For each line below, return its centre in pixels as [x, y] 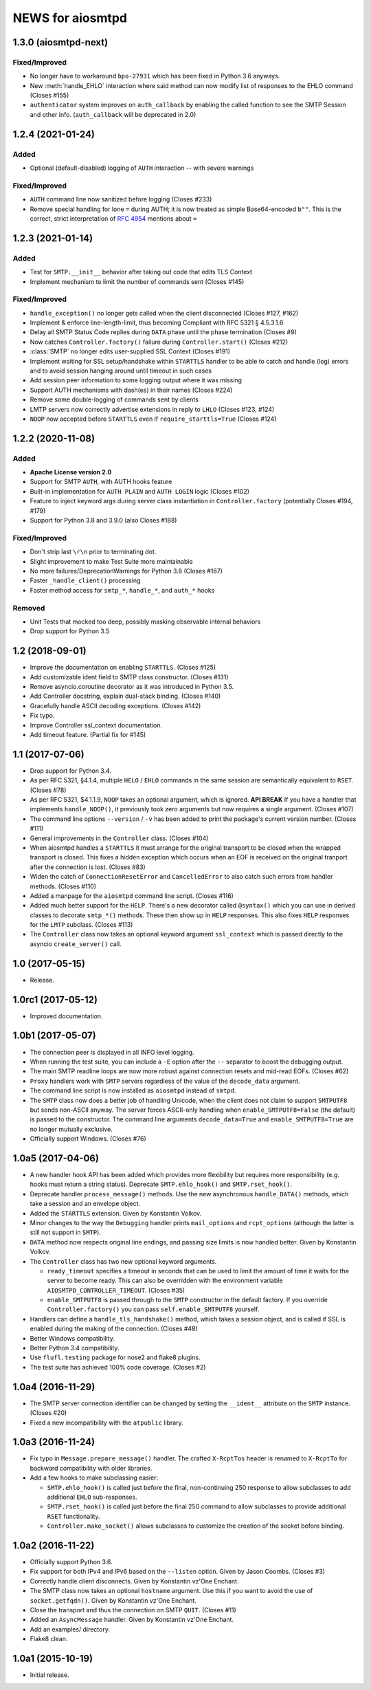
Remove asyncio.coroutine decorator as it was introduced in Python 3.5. [132, 686]
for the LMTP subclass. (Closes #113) [81, 925]
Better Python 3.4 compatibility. [75, 1348]
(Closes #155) [49, 96]
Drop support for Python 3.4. [71, 771]
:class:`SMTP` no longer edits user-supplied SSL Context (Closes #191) [130, 351]
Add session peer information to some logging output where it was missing [136, 380]
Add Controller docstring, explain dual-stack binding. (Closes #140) [125, 696]
